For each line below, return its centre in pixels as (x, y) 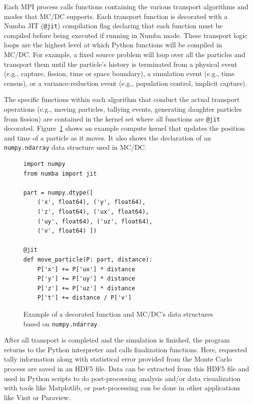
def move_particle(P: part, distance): (88, 260)
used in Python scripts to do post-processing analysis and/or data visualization (122, 378)
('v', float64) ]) (67, 231)
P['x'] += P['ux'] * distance (86, 269)
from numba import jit (60, 173)
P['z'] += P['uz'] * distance (86, 288)
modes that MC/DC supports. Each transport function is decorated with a (116, 16)
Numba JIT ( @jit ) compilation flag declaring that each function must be (113, 26)
